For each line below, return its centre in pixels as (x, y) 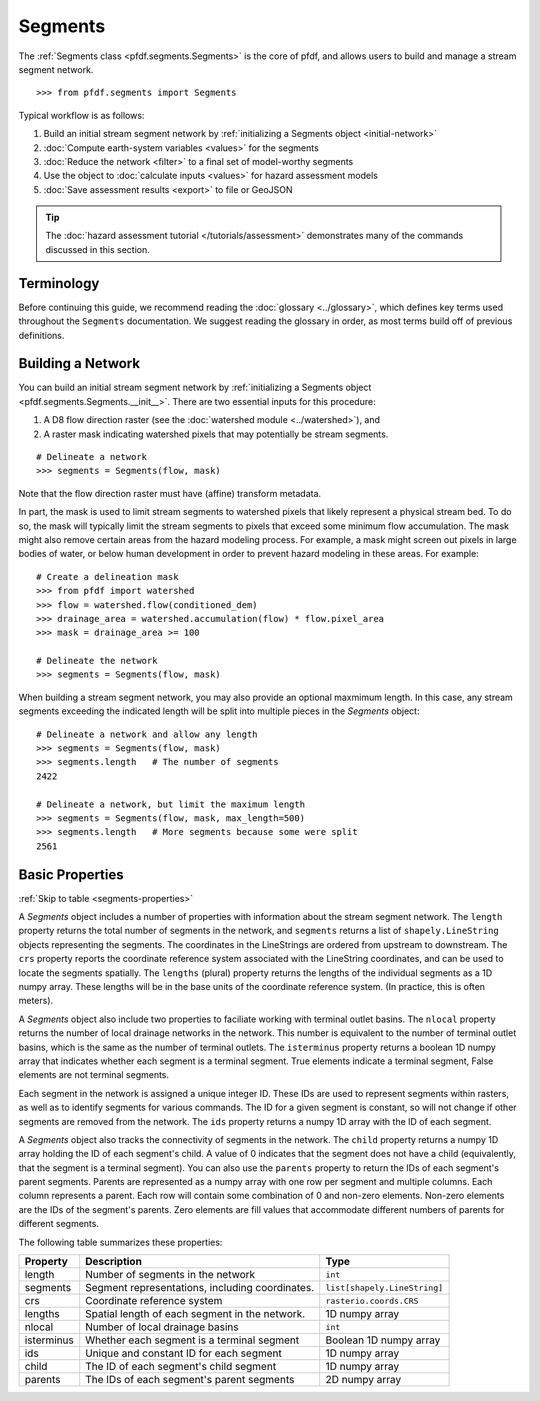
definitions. (41, 335)
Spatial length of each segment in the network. (195, 1314)
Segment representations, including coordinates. (200, 1288)
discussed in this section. (97, 249)
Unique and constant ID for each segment (183, 1353)
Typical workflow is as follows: (81, 115)
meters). (36, 1001)
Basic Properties (71, 874)
